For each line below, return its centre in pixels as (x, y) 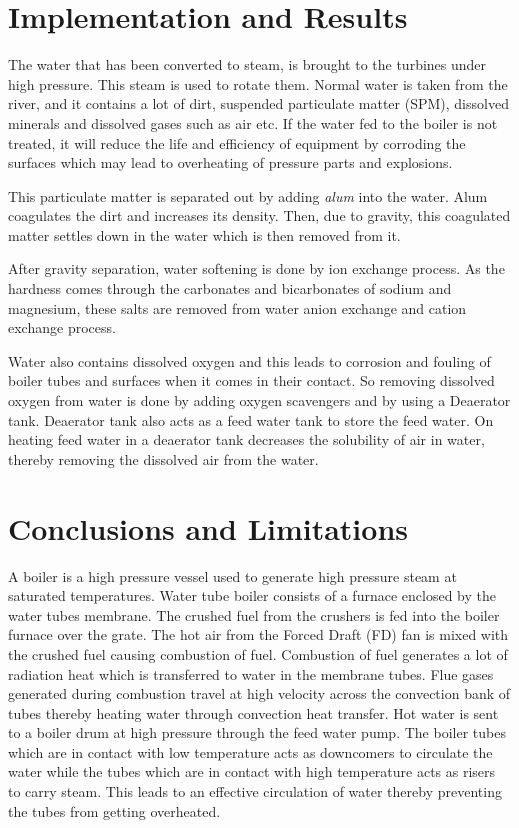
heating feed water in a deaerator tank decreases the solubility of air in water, (246, 439)
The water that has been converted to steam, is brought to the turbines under (247, 64)
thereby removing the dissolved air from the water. (163, 458)
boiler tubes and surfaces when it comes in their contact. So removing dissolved (251, 380)
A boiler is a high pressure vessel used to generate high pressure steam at (232, 575)
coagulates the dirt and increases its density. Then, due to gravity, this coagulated (259, 215)
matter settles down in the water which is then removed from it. (204, 234)
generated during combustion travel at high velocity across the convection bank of (259, 693)
